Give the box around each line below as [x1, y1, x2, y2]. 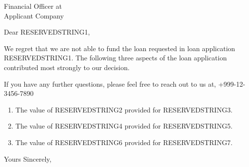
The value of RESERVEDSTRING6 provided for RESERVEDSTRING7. [15, 137, 233, 147]
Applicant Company [4, 10, 64, 20]
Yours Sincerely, [4, 153, 52, 164]
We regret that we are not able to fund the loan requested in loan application [4, 43, 235, 53]
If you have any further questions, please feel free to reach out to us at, [4, 78, 216, 89]
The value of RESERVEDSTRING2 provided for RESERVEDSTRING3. [15, 104, 233, 114]
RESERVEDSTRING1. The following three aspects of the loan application [4, 53, 227, 63]
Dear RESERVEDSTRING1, [4, 27, 90, 37]
